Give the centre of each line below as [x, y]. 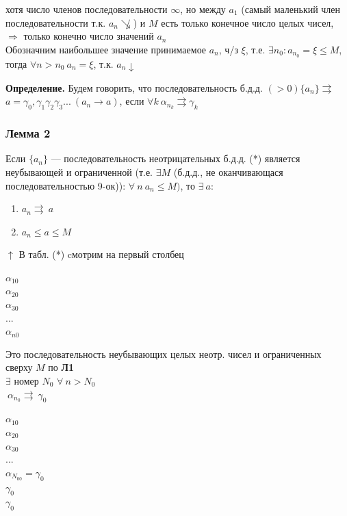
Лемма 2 [28, 133]
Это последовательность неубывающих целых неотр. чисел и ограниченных [164, 353]
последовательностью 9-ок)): [66, 185]
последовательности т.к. [56, 22]
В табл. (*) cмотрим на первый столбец [101, 254]
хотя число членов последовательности [87, 9]
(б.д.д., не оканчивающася [228, 171]
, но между [203, 9]
